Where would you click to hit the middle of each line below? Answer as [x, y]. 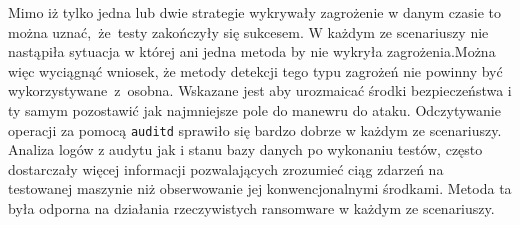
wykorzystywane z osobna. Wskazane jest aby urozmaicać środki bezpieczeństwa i [260, 90]
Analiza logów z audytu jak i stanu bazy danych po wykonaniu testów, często [245, 149]
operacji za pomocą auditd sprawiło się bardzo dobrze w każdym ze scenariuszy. [255, 129]
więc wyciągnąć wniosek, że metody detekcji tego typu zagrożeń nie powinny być [255, 70]
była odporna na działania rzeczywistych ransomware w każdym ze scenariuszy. [251, 208]
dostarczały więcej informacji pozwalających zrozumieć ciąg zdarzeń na [226, 168]
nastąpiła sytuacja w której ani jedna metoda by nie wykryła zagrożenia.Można [252, 51]
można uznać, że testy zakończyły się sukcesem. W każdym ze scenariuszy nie [248, 31]
